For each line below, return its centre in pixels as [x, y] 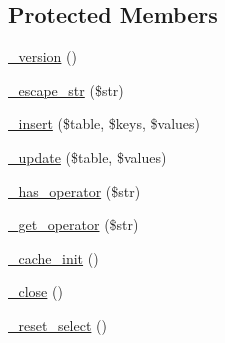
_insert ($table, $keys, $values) [104, 123]
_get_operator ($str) [73, 224]
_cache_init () [53, 257]
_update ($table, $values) [87, 156]
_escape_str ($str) [66, 89]
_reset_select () [57, 324]
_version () [42, 56]
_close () [35, 291]
